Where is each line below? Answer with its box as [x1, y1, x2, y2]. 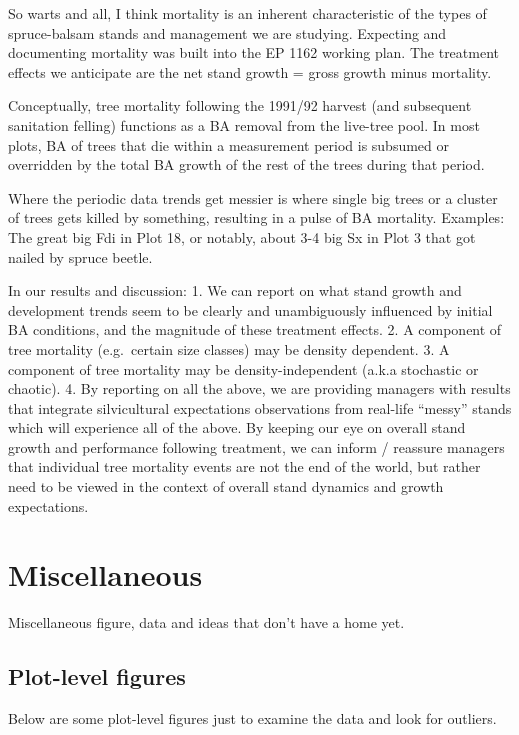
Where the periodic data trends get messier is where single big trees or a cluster [8, 187, 498, 208]
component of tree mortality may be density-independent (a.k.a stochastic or [8, 358, 479, 379]
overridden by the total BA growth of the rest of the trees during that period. [8, 154, 485, 175]
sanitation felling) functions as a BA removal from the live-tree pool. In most [8, 114, 480, 135]
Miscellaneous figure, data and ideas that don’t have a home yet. [8, 612, 405, 633]
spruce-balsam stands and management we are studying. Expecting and [8, 22, 447, 43]
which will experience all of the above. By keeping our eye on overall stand [8, 417, 466, 438]
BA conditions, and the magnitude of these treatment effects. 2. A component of [8, 319, 502, 340]
